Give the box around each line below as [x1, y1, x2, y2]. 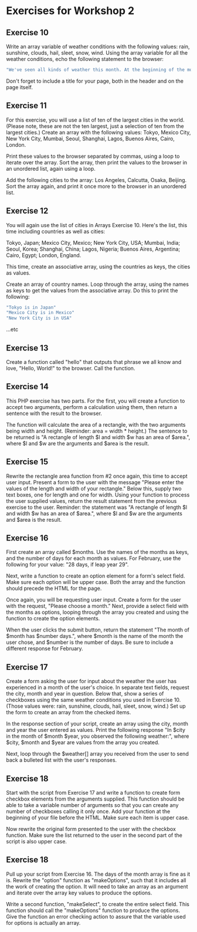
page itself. [6, 83, 33, 90]
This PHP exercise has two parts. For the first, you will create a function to [6, 397, 185, 404]
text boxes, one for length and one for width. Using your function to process [6, 491, 190, 498]
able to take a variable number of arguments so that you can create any [6, 802, 179, 808]
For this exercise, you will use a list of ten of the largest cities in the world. [6, 116, 185, 123]
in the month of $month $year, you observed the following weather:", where [6, 732, 189, 740]
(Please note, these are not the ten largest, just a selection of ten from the [6, 122, 184, 130]
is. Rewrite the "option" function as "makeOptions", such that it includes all [6, 876, 186, 884]
